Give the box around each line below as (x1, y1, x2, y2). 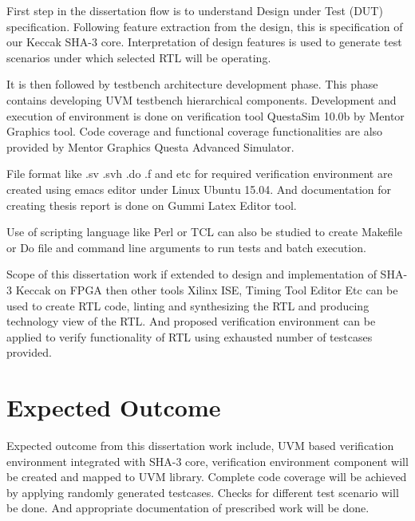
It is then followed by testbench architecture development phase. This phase (6, 76, 378, 93)
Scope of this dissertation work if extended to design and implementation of (6, 266, 377, 282)
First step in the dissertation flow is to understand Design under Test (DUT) (6, 2, 383, 18)
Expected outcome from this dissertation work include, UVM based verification (6, 437, 394, 453)
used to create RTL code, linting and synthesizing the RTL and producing (6, 297, 370, 314)
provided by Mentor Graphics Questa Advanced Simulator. (6, 138, 294, 155)
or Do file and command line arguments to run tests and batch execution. (6, 239, 366, 255)
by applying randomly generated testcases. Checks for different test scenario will (6, 484, 399, 500)
